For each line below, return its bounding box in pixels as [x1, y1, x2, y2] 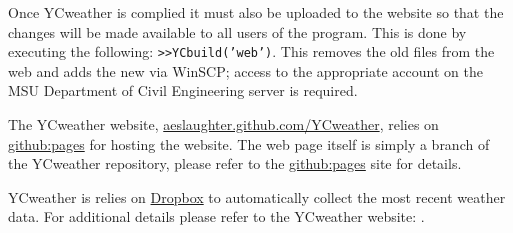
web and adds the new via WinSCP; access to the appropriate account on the [8, 60, 483, 81]
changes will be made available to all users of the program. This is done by [8, 21, 467, 42]
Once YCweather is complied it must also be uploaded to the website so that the [8, 2, 504, 22]
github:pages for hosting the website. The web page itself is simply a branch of [8, 133, 490, 154]
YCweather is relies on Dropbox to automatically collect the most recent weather [8, 186, 506, 207]
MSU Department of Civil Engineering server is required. [8, 80, 358, 101]
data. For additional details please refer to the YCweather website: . [8, 206, 425, 227]
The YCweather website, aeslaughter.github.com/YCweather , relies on [8, 114, 439, 135]
